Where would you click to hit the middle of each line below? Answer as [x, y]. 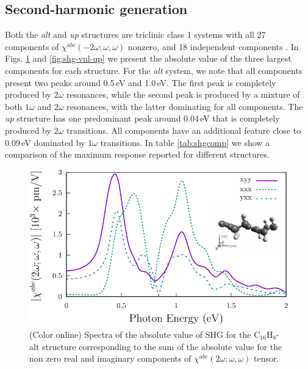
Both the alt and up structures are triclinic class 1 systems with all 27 [135, 35]
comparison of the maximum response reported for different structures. [137, 154]
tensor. [267, 358]
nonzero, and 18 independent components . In [213, 46]
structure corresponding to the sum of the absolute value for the [162, 346]
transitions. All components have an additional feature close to [184, 130]
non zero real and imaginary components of [110, 358]
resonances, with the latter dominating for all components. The [185, 106]
